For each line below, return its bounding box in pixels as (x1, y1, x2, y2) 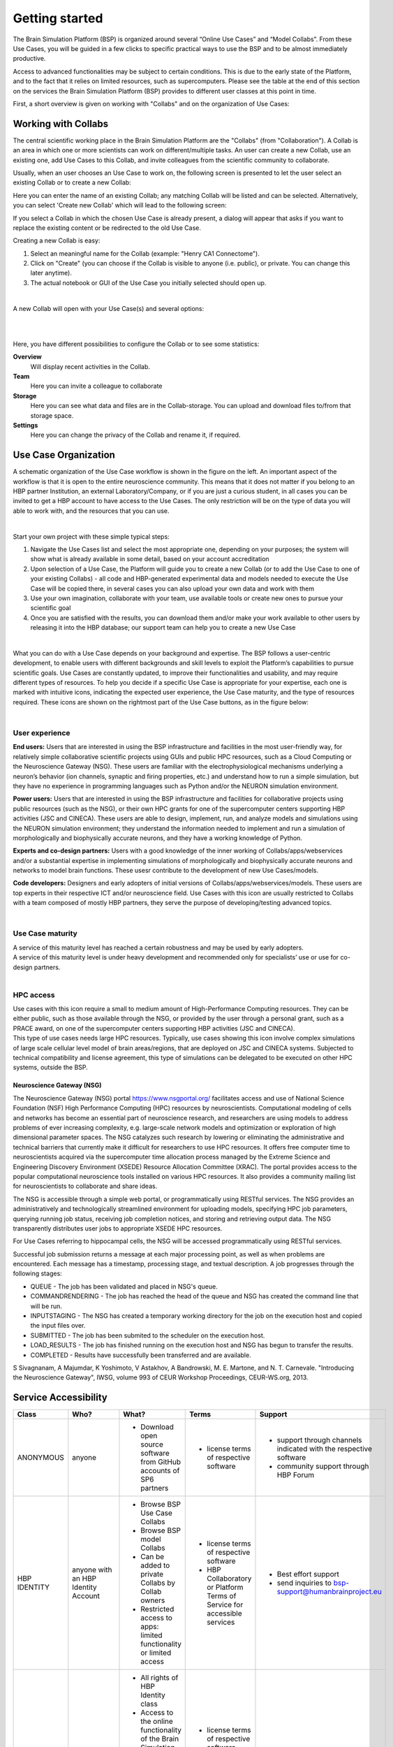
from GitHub (140, 1457, 181, 1467)
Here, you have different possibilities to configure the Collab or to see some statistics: (13, 340, 260, 348)
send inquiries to (276, 1578, 332, 1588)
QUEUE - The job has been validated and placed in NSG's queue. (30, 1282, 218, 1291)
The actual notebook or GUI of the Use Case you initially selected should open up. (30, 278, 267, 287)
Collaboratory (207, 1574, 252, 1583)
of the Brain (140, 1734, 179, 1744)
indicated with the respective (276, 1444, 373, 1454)
